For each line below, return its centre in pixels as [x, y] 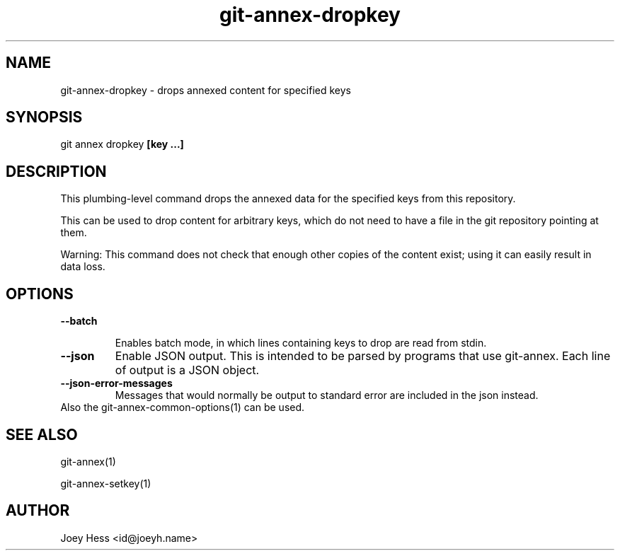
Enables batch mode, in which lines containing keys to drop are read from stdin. [301, 343]
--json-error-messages [116, 383]
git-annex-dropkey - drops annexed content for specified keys [206, 90]
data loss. [83, 267]
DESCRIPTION [56, 171]
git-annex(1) [88, 461]
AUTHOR [38, 511]
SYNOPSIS [44, 117]
